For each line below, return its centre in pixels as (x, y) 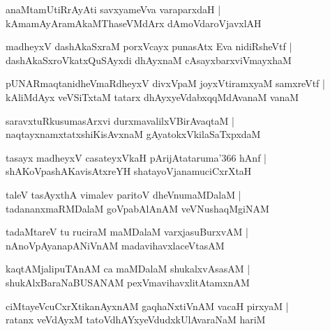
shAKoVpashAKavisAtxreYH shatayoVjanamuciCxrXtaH (129, 171)
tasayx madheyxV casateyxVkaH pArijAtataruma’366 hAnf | (136, 157)
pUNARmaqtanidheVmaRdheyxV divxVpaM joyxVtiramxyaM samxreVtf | (165, 83)
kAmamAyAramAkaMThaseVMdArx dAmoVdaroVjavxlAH (134, 23)
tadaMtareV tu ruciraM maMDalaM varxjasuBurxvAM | (127, 232)
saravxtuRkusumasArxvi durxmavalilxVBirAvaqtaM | (120, 120)
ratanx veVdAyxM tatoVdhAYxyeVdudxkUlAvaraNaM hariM (136, 320)
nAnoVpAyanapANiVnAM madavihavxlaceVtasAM (115, 245)
